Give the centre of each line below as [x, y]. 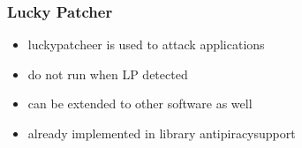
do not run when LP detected [108, 74]
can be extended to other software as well [140, 104]
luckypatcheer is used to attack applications [146, 44]
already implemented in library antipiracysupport [162, 133]
